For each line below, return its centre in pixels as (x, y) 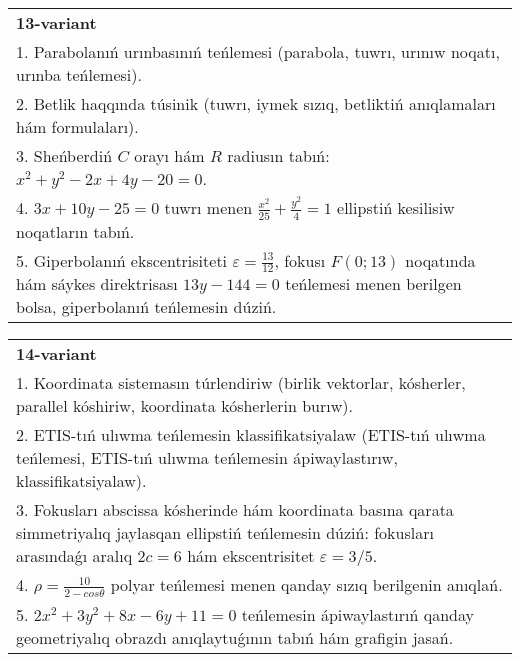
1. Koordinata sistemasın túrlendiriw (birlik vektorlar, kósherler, (241, 383)
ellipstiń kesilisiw (396, 207)
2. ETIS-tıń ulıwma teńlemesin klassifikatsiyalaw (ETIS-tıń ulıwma (251, 435)
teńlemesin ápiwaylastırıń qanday (357, 614)
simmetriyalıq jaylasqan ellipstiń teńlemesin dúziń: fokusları (225, 533)
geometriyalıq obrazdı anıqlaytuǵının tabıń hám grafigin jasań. (235, 637)
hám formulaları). (77, 126)
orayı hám (169, 155)
